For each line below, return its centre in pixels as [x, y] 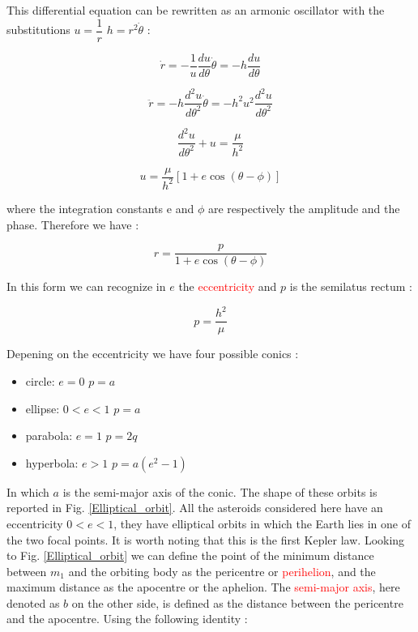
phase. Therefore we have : [73, 224]
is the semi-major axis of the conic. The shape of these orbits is [220, 491]
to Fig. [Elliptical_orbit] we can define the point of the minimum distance [190, 555]
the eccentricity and [228, 286]
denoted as [33, 602]
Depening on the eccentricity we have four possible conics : [153, 354]
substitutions [38, 30]
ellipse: [43, 408]
